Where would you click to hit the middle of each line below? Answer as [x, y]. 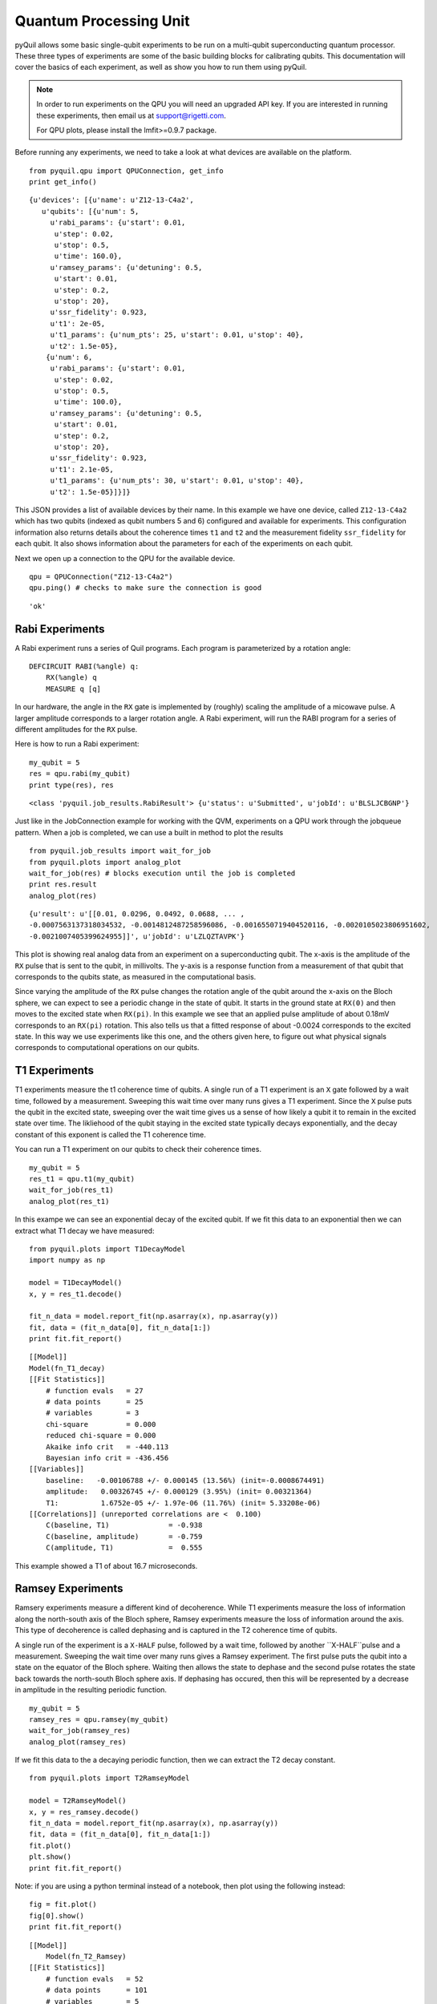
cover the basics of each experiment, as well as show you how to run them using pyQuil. [161, 67]
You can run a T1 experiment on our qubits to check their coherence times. [138, 1149]
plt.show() [51, 1857]
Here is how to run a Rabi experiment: [77, 744]
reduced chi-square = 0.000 [101, 1436]
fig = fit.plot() [63, 1905]
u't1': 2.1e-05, [82, 469]
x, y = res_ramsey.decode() [84, 1812]
